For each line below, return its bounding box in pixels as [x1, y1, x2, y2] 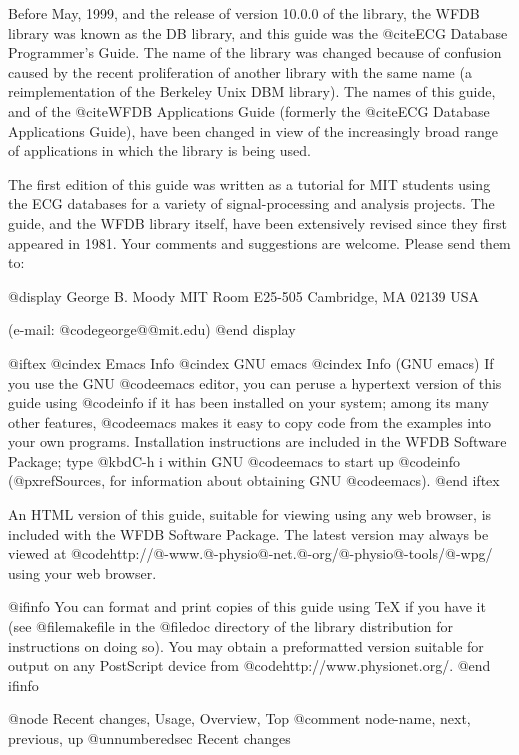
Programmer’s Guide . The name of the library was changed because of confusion [8, 42, 502, 63]
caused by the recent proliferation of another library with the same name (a [8, 61, 472, 82]
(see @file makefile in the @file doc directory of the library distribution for [8, 616, 453, 637]
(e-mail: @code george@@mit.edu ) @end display [8, 319, 296, 340]
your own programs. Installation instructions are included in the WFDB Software [8, 431, 507, 452]
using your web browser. [8, 562, 157, 583]
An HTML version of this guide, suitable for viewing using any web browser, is [8, 504, 492, 525]
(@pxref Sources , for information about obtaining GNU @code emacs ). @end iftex [8, 470, 500, 491]
